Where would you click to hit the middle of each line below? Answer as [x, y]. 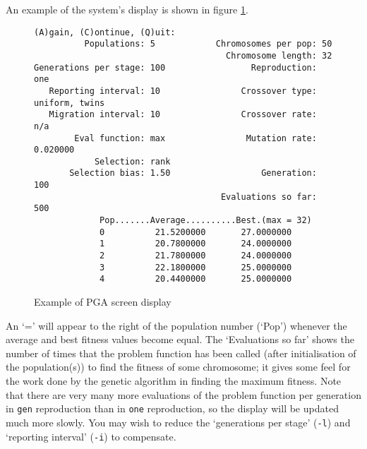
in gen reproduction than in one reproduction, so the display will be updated [172, 408]
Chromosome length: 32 [279, 55]
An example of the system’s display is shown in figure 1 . [127, 9]
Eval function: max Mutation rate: [195, 138]
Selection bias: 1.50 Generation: [193, 173]
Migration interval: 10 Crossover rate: [183, 115]
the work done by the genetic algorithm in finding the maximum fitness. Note [174, 381]
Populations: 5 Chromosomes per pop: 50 [208, 44]
